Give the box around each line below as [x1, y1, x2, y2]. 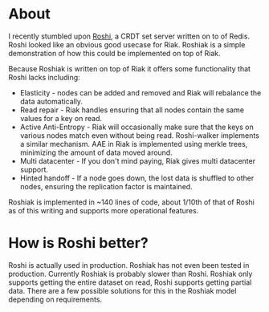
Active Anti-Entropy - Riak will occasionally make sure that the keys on [19, 122, 255, 132]
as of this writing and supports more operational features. [8, 205, 199, 215]
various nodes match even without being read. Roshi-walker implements [19, 130, 259, 140]
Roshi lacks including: [8, 72, 80, 82]
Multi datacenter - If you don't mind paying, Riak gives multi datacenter [19, 156, 255, 165]
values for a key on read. [19, 113, 103, 123]
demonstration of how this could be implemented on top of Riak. [8, 48, 221, 58]
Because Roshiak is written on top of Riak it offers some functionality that [8, 63, 251, 73]
